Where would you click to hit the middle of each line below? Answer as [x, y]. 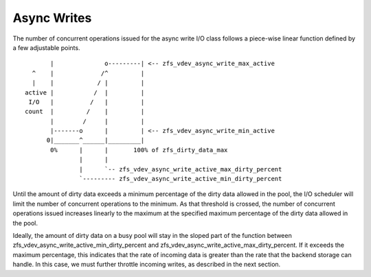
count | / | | [85, 112]
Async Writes [52, 18]
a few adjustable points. [46, 47]
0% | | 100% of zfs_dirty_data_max [139, 150]
